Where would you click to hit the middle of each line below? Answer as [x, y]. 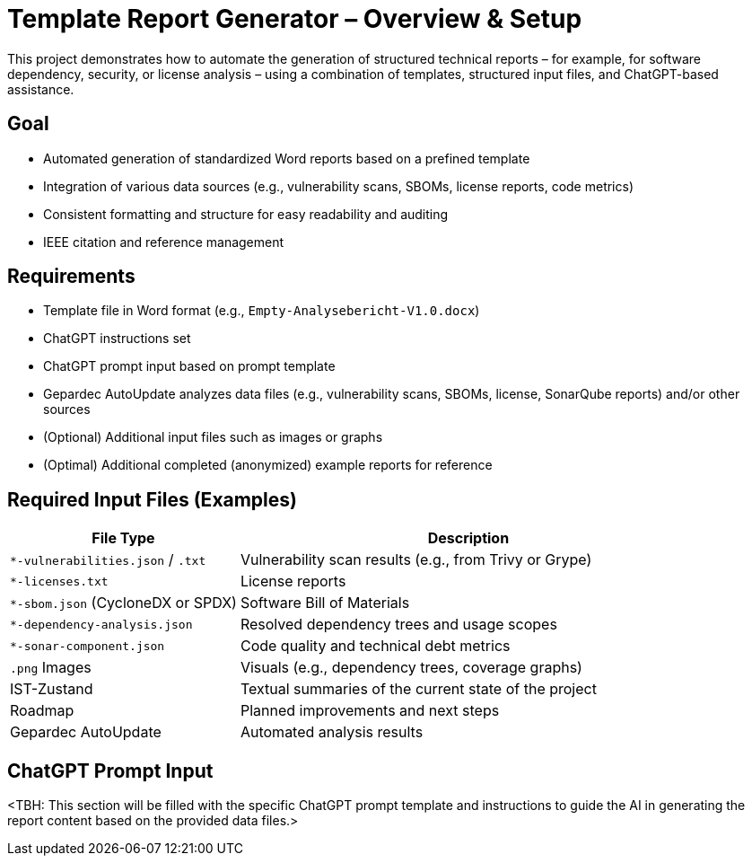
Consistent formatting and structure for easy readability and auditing [246, 214]
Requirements [71, 277]
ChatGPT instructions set [117, 339]
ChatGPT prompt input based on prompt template [189, 366]
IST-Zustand [52, 689]
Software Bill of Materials [325, 603]
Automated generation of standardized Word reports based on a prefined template [287, 158]
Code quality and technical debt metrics [375, 646]
